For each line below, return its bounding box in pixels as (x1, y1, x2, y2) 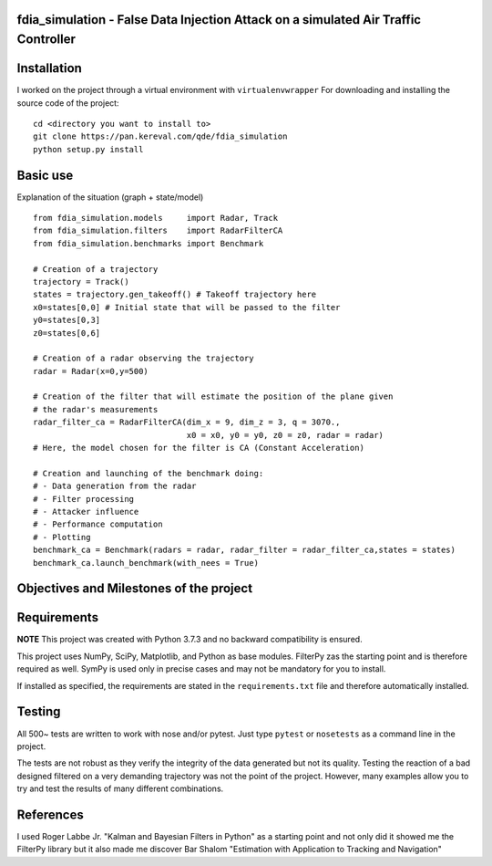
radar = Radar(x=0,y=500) (33, 366, 149, 376)
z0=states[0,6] (33, 328, 101, 338)
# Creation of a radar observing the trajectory (33, 353, 254, 364)
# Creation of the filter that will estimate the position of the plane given (33, 391, 394, 402)
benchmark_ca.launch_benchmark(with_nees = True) (33, 558, 260, 568)
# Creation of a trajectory (33, 264, 159, 274)
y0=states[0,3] (33, 315, 101, 326)
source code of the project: (16, 97, 119, 109)
